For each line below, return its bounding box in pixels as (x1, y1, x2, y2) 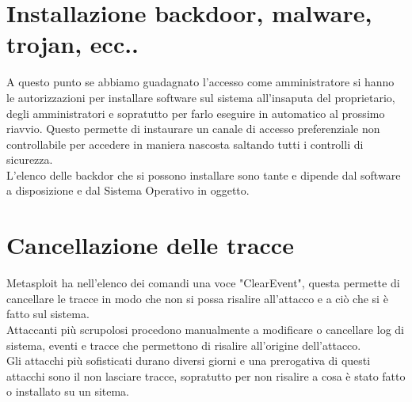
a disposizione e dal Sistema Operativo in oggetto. (6, 182, 250, 199)
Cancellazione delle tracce (6, 229, 294, 261)
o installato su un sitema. (6, 383, 130, 400)
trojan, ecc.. (6, 28, 139, 60)
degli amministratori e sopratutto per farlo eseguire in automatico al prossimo (6, 104, 385, 121)
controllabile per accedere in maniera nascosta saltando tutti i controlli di (6, 135, 364, 152)
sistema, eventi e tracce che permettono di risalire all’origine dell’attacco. (6, 336, 361, 353)
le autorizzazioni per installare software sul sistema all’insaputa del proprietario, (6, 89, 395, 105)
